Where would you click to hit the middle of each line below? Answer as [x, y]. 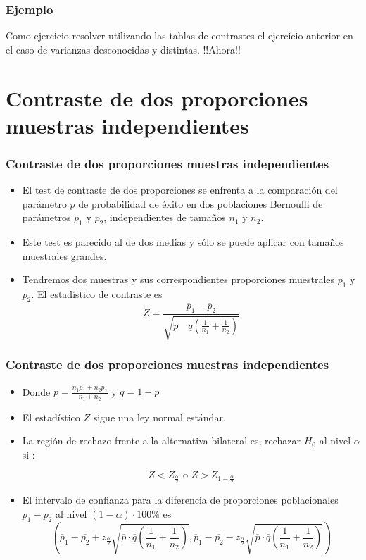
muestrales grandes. [64, 255]
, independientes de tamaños [165, 217]
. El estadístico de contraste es [97, 294]
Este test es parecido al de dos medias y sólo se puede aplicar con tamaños [183, 242]
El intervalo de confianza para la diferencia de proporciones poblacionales [180, 500]
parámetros [46, 217]
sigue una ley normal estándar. [159, 417]
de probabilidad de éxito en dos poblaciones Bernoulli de [201, 203]
